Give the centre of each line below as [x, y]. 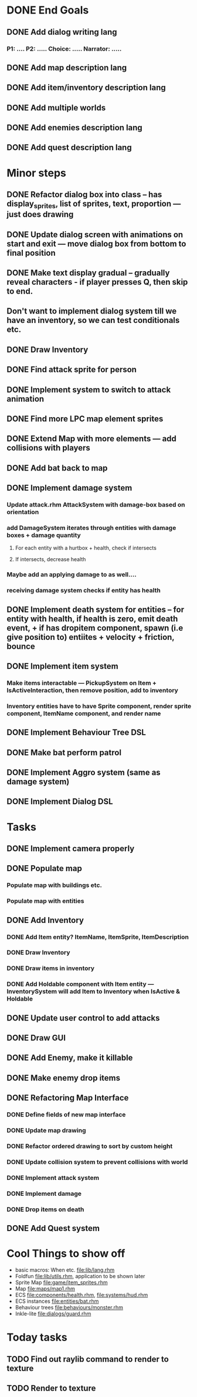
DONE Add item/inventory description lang [86, 88]
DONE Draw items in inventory [51, 968]
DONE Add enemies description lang [74, 128]
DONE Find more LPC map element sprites [85, 419]
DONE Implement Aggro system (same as [84, 772]
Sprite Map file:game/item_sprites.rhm [61, 1282]
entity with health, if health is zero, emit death [92, 619]
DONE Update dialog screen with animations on [95, 234]
